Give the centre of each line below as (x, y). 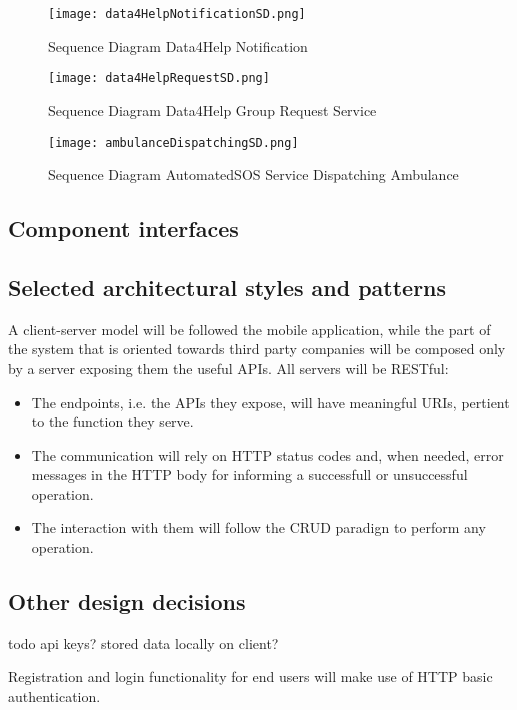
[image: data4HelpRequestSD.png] (159, 78)
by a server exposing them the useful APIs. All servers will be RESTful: (228, 367)
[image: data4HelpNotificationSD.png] (177, 14)
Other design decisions (127, 601)
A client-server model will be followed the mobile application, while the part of (249, 328)
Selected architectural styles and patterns (227, 286)
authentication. (54, 696)
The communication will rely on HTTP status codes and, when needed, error (267, 454)
